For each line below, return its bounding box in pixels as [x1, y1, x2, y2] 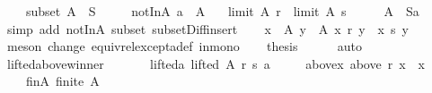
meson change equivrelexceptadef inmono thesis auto [6, 37, 362, 55]
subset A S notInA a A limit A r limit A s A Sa [25, 2, 419, 20]
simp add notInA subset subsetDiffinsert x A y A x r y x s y [6, 19, 409, 38]
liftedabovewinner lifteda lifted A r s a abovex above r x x [6, 54, 425, 72]
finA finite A [25, 72, 100, 90]
